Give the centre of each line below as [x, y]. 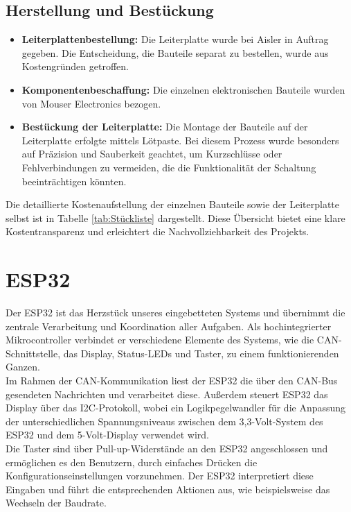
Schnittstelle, [33, 353]
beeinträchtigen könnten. [74, 181]
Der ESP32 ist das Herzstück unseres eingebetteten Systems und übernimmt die [175, 313]
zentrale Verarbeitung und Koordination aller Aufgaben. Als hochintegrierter [169, 326]
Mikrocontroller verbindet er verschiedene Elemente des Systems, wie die [160, 340]
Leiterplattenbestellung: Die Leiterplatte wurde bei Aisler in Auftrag [175, 39]
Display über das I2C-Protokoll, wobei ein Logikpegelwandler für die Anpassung [176, 408]
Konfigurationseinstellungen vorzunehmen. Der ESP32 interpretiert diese [160, 476]
